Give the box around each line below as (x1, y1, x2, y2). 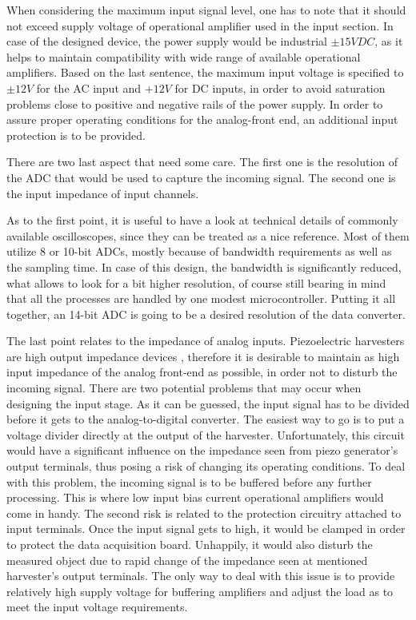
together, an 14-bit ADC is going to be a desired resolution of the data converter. (6, 305, 406, 322)
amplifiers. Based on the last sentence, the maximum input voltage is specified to (6, 64, 404, 81)
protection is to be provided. (6, 126, 146, 143)
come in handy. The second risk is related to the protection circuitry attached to (6, 504, 402, 521)
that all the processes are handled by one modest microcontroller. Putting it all (6, 290, 396, 307)
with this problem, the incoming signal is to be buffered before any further (6, 473, 372, 490)
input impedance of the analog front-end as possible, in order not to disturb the (6, 364, 398, 380)
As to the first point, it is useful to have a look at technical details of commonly (6, 212, 398, 229)
